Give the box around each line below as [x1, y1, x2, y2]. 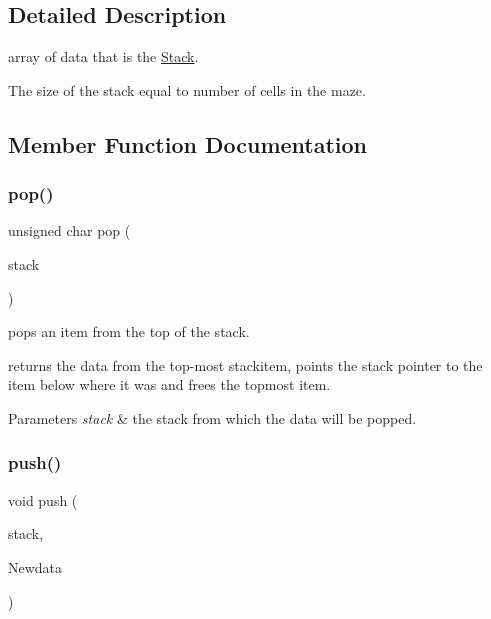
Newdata [8, 556, 63, 577]
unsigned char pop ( [8, 220, 131, 241]
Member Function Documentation [8, 128, 368, 159]
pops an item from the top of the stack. [8, 321, 250, 342]
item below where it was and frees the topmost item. [8, 374, 331, 395]
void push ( [8, 489, 78, 510]
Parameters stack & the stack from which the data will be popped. [8, 407, 417, 428]
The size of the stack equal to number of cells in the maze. [8, 79, 366, 100]
